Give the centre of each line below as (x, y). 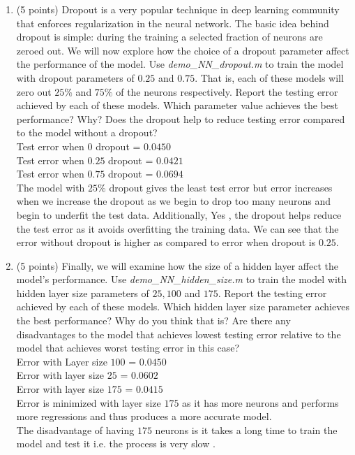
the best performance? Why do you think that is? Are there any (153, 320)
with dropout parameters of (75, 77)
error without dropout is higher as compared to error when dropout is (166, 242)
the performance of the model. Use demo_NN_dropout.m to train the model (180, 64)
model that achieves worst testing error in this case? (128, 348)
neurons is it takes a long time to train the (246, 429)
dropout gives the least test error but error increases (221, 187)
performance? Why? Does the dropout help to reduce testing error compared (181, 118)
